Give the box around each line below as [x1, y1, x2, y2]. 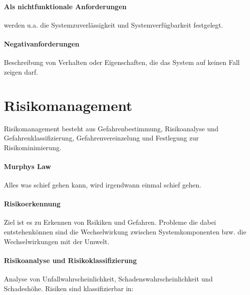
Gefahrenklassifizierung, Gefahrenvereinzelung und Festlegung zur [4, 133, 199, 143]
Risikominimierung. [4, 142, 62, 152]
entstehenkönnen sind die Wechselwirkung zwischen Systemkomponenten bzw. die [4, 227, 247, 237]
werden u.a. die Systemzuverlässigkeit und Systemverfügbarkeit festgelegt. [4, 19, 223, 30]
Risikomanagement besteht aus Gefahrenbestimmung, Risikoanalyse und [4, 123, 219, 133]
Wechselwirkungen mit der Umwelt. [4, 236, 109, 246]
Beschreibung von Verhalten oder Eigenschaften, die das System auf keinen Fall [4, 57, 240, 67]
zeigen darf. [4, 66, 38, 77]
